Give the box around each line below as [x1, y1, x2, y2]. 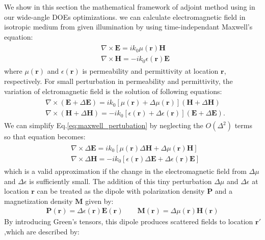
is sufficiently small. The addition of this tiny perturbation [29, 175, 212, 186]
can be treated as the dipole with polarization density [37, 186, 205, 196]
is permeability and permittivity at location [82, 66, 219, 76]
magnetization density [4, 195, 73, 206]
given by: [85, 195, 114, 206]
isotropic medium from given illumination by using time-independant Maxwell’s [4, 21, 253, 32]
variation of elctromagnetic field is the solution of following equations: [4, 85, 222, 96]
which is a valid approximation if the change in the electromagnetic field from [4, 166, 247, 176]
